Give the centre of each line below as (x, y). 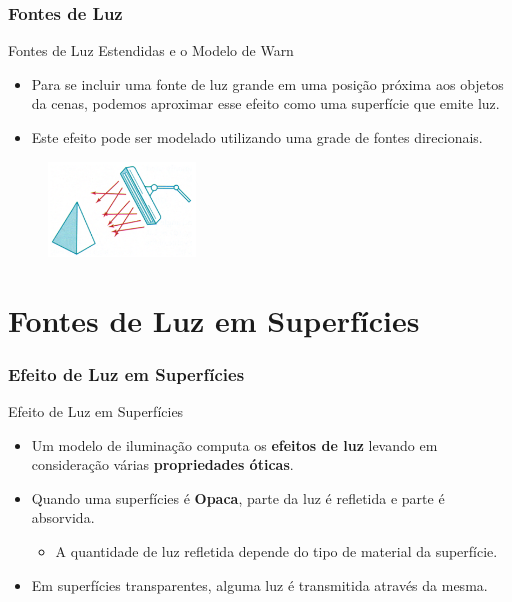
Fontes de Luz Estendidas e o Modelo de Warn (151, 50)
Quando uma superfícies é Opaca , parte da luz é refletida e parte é (238, 497)
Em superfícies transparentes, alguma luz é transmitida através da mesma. (259, 584)
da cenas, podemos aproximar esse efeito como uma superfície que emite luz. (265, 103)
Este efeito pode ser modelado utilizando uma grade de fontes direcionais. (257, 137)
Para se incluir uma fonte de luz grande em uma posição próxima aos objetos (267, 83)
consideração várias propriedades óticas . (162, 464)
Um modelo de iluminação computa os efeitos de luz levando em (234, 444)
